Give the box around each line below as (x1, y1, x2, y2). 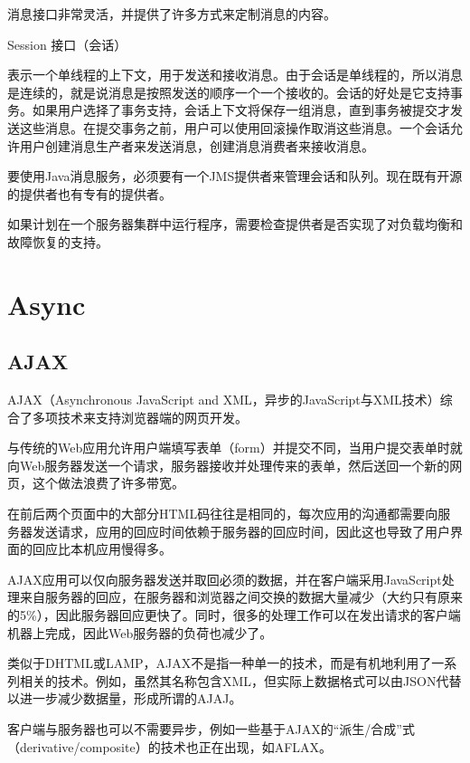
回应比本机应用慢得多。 (32, 539, 172, 558)
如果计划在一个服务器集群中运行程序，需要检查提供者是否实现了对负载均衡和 (7, 215, 463, 234)
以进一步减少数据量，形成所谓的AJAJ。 (7, 689, 242, 708)
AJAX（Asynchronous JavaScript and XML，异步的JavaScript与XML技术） (7, 390, 440, 409)
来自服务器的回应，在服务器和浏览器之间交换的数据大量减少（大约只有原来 (19, 587, 463, 606)
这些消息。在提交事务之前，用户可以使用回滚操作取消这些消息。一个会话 (19, 118, 450, 137)
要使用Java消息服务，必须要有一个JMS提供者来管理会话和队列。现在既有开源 (7, 167, 463, 186)
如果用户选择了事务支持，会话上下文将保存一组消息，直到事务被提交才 (32, 100, 450, 119)
